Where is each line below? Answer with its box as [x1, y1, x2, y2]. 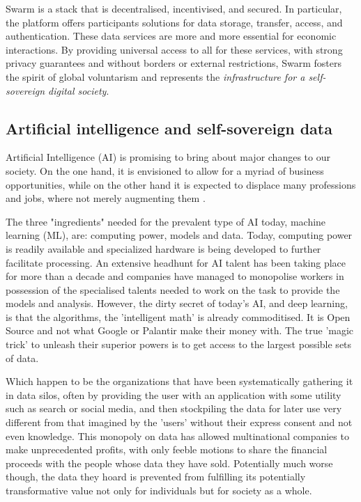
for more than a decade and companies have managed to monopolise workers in [6, 269, 344, 283]
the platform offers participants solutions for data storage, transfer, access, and [6, 15, 343, 29]
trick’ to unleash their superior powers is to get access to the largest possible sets [6, 337, 352, 352]
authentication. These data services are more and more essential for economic [6, 29, 337, 43]
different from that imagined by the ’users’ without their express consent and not [6, 415, 353, 430]
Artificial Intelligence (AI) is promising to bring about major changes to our [6, 150, 330, 164]
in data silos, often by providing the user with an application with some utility [6, 387, 341, 402]
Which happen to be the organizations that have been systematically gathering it [6, 374, 353, 389]
